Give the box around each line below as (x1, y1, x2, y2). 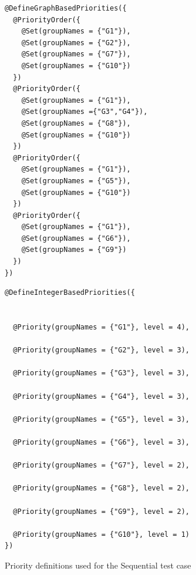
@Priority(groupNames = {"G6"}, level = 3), (13, 438, 190, 446)
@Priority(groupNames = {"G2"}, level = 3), (13, 346, 190, 355)
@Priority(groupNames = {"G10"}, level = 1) (13, 530, 190, 539)
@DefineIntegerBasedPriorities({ (5, 288, 135, 297)
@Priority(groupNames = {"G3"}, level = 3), (13, 369, 190, 378)
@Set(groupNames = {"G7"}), (21, 50, 131, 59)
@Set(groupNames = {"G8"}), (21, 119, 131, 127)
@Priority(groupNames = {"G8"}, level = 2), (13, 484, 190, 493)
